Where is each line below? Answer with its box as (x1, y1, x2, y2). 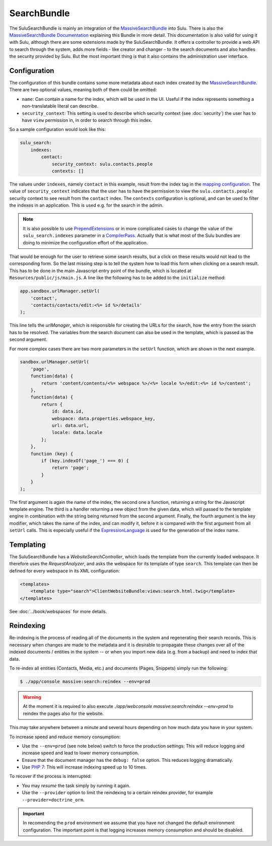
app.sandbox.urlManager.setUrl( (20, 288, 100, 294)
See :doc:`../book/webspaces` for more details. (9, 608, 107, 614)
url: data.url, (51, 423, 89, 428)
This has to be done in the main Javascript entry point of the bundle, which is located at (9, 268, 191, 274)
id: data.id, (51, 409, 84, 414)
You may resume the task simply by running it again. (22, 783, 130, 789)
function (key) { (30, 451, 74, 457)
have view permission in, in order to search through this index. (22, 117, 152, 123)
